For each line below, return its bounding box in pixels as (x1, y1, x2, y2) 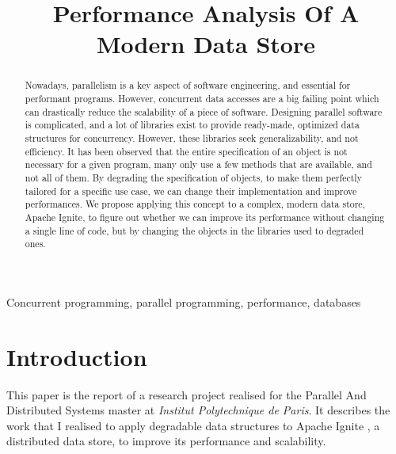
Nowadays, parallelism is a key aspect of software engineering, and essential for (25, 78, 351, 92)
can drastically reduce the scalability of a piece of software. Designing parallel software (25, 105, 383, 118)
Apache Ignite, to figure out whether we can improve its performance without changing (25, 210, 385, 223)
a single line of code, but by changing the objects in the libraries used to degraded (25, 223, 364, 237)
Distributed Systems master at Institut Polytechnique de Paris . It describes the (6, 402, 390, 418)
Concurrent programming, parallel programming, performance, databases (6, 293, 361, 310)
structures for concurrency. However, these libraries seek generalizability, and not (25, 131, 359, 144)
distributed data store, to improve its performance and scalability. (6, 433, 326, 449)
